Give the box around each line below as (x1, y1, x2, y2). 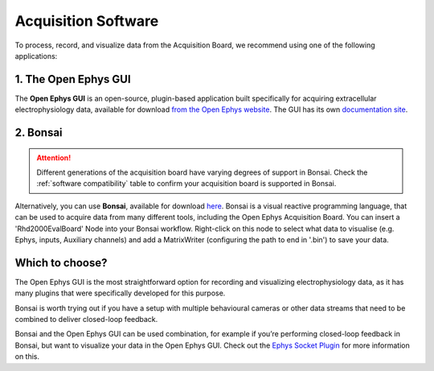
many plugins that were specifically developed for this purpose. (14, 288, 226, 298)
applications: (14, 51, 58, 60)
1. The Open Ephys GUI (14, 72, 132, 86)
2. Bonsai (14, 126, 63, 140)
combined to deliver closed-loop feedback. (14, 315, 158, 324)
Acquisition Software (14, 12, 159, 30)
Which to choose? (14, 256, 108, 270)
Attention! (36, 153, 72, 163)
